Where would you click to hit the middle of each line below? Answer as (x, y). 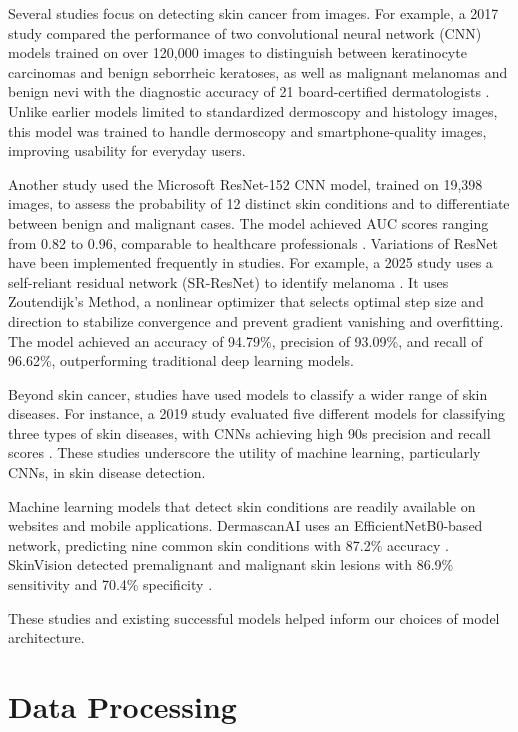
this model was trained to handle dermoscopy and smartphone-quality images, (247, 130)
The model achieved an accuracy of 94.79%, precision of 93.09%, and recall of (245, 340)
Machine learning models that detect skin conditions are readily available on (242, 505)
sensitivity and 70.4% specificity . (110, 584)
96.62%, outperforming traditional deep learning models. (181, 360)
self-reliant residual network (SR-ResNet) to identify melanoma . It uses (228, 281)
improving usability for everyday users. (127, 150)
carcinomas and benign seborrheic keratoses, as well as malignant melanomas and (258, 71)
